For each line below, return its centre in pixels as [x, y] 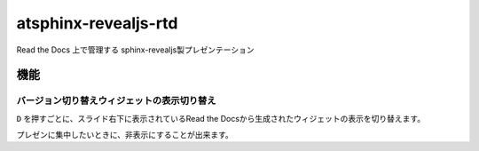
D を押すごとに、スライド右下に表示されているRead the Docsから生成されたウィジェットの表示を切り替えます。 [221, 118]
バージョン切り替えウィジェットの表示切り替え [116, 100]
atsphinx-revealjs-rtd [97, 23]
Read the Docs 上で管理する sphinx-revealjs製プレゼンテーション [135, 50]
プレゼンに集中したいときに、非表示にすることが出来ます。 [125, 135]
